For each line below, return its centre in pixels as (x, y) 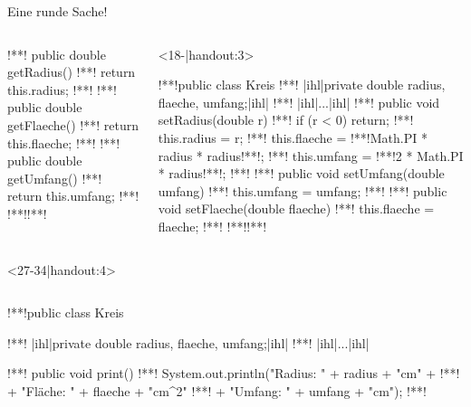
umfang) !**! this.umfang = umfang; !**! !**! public (303, 190)
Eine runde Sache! (58, 11)
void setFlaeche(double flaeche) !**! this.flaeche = (296, 208)
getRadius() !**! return (72, 72)
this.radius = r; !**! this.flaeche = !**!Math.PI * (293, 137)
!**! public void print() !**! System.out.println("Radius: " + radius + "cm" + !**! (234, 373)
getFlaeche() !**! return (73, 124)
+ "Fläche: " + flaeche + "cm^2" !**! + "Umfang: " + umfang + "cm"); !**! (217, 390)
